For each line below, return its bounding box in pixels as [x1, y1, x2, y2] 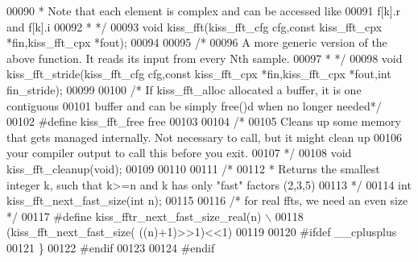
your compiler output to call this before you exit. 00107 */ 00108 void [6, 144, 352, 161]
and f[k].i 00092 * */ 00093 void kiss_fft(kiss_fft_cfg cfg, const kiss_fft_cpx [6, 18, 383, 35]
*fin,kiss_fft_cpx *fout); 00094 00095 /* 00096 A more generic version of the [6, 34, 387, 51]
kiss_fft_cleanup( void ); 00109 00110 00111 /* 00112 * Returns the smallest [6, 160, 380, 177]
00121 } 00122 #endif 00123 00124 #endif [6, 239, 215, 256]
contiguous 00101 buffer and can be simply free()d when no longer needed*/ [6, 97, 382, 114]
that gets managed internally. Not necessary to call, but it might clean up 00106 [6, 128, 403, 145]
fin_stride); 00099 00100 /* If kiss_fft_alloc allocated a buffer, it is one [6, 81, 362, 98]
